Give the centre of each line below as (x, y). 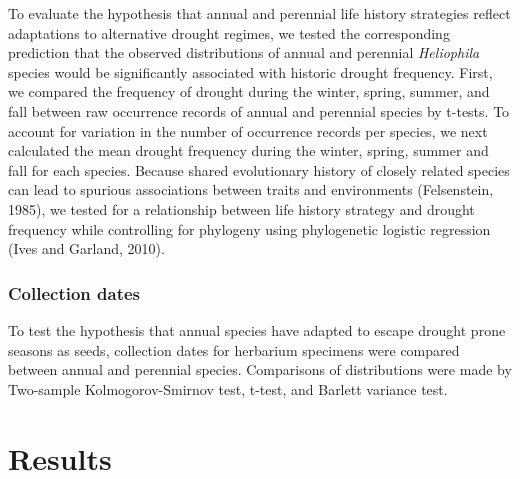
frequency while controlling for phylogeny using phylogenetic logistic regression (249, 228)
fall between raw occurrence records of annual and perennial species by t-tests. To (259, 110)
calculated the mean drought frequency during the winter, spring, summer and (248, 150)
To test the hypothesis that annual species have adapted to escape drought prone (257, 329)
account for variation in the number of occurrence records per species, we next (248, 130)
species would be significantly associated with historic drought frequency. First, (250, 71)
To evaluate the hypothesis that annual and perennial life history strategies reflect (259, 13)
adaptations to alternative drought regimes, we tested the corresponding (229, 32)
